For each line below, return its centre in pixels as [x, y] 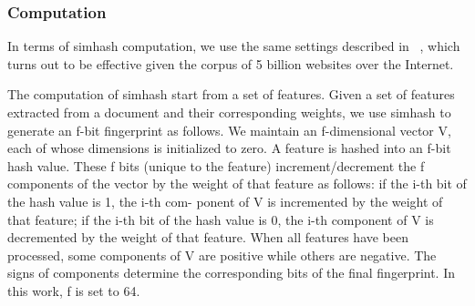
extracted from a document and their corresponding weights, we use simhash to [229, 112]
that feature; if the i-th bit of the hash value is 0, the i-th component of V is [221, 219]
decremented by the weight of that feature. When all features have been [208, 237]
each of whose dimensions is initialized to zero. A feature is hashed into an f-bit [229, 148]
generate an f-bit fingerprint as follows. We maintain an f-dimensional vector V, [229, 130]
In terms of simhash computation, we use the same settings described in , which [234, 46]
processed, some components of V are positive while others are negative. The [222, 255]
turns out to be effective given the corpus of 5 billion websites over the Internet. [231, 63]
